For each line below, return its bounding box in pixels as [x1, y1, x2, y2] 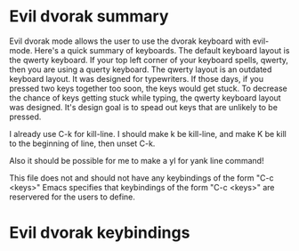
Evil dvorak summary [9, 6, 169, 27]
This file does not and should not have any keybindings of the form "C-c [9, 172, 274, 183]
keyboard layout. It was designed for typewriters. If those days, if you [9, 73, 264, 84]
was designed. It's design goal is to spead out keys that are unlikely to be [9, 101, 279, 112]
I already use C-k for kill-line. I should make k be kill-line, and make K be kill [9, 128, 287, 139]
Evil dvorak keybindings [9, 223, 190, 243]
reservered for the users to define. [9, 191, 136, 202]
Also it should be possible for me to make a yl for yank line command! [9, 155, 264, 166]
